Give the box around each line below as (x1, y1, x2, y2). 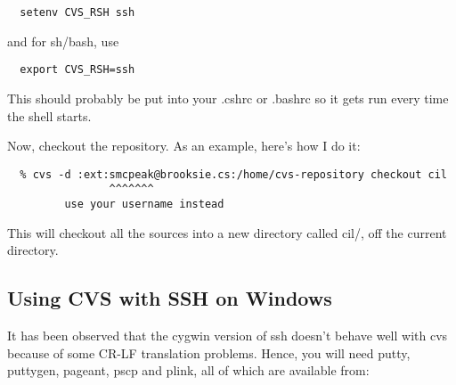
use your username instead (64, 198, 224, 210)
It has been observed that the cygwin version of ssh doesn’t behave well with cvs (7, 326, 448, 345)
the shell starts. (7, 106, 92, 125)
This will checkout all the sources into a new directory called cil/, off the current (7, 223, 447, 242)
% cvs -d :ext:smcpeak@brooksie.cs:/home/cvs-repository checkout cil (20, 168, 447, 181)
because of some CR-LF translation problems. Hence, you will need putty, (7, 343, 411, 362)
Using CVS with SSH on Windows (7, 284, 332, 312)
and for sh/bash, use (7, 31, 119, 50)
